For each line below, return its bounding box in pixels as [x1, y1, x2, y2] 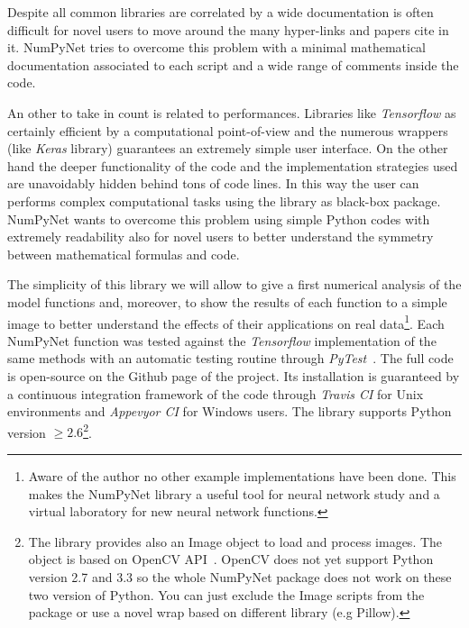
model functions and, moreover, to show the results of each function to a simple [7, 292, 447, 311]
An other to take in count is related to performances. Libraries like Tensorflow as [7, 103, 456, 122]
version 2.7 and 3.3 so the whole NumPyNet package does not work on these [28, 567, 452, 586]
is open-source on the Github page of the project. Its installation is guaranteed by [7, 366, 460, 385]
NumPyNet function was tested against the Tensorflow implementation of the [7, 331, 437, 350]
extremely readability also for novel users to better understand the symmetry [7, 227, 434, 246]
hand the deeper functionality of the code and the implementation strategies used [7, 156, 458, 175]
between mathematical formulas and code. [7, 244, 240, 263]
